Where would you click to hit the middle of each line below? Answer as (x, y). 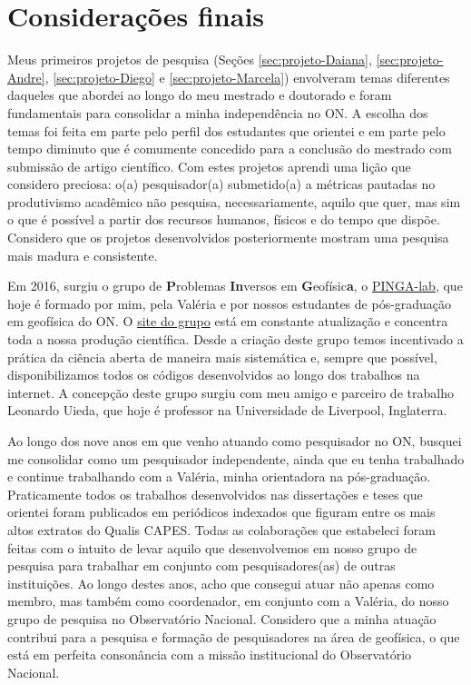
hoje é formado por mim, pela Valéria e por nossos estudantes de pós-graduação (230, 303)
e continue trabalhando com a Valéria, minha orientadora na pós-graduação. (219, 477)
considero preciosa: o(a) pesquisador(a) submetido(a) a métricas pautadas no (221, 184)
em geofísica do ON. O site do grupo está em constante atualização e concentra (228, 321)
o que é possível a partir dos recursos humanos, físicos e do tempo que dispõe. (224, 219)
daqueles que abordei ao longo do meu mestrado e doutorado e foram (200, 95)
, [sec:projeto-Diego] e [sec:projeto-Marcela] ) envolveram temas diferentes (247, 77)
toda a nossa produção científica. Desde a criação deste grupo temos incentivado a (235, 339)
